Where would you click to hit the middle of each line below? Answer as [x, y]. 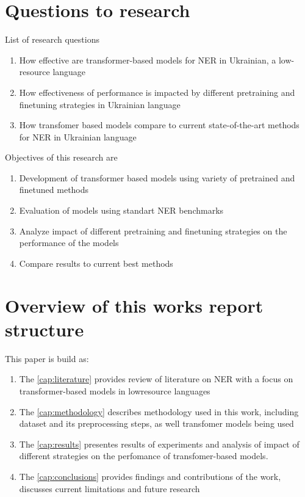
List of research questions [52, 39]
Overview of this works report [134, 305]
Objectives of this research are [61, 157]
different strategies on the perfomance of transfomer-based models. [144, 456]
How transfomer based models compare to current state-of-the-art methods [159, 125]
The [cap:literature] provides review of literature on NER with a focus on [156, 379]
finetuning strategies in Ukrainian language [100, 104]
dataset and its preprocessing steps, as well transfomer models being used [156, 423]
